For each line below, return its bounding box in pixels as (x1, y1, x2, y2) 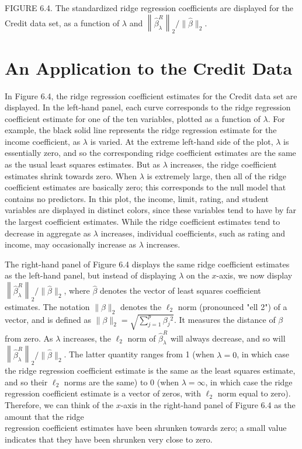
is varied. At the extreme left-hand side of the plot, (90, 135, 273, 147)
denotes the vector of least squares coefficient (100, 284, 261, 297)
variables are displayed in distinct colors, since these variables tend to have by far (5, 204, 296, 216)
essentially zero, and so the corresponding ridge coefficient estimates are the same (5, 147, 296, 159)
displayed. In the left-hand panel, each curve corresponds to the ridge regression (5, 101, 291, 113)
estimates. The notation (5, 300, 90, 312)
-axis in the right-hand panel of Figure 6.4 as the (120, 398, 296, 410)
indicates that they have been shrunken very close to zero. (5, 433, 213, 445)
